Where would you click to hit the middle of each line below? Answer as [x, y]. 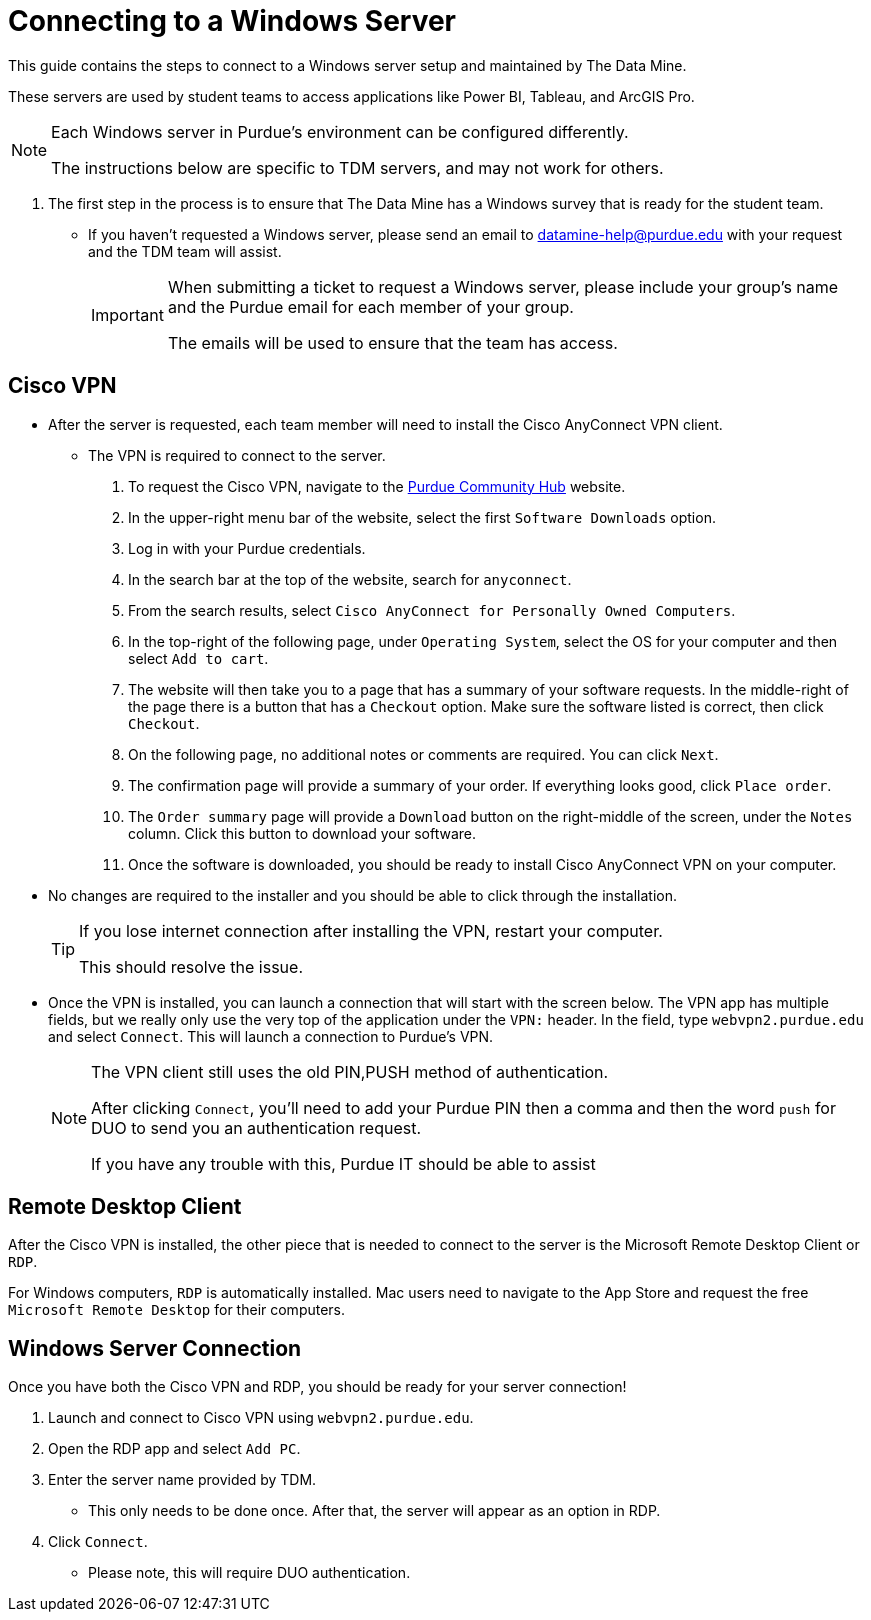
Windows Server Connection [155, 1348]
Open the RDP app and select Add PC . [174, 1449]
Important [127, 314]
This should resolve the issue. [191, 966]
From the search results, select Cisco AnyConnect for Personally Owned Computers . [432, 610]
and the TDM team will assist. [185, 251]
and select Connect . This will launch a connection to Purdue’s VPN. [271, 1036]
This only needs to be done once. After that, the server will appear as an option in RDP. [374, 1511]
